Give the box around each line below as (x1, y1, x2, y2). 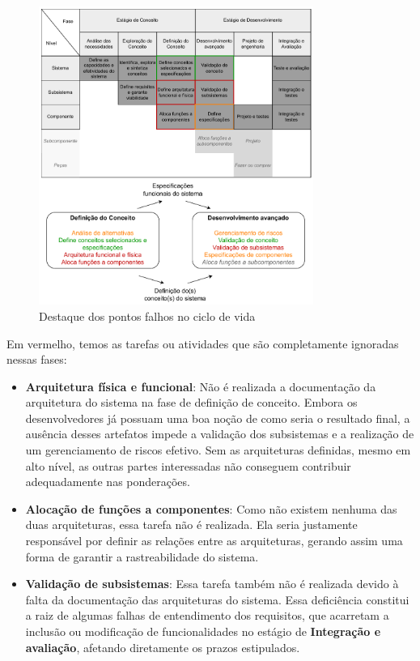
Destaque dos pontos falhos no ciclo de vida (39, 307, 256, 324)
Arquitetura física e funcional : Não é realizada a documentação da (25, 377, 376, 394)
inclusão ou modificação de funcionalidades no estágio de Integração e (25, 623, 381, 639)
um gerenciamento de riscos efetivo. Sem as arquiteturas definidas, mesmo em (25, 441, 411, 458)
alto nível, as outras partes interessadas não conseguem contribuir (25, 457, 351, 474)
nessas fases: (6, 351, 67, 368)
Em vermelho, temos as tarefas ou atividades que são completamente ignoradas (6, 335, 399, 352)
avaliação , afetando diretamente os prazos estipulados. (25, 638, 300, 655)
